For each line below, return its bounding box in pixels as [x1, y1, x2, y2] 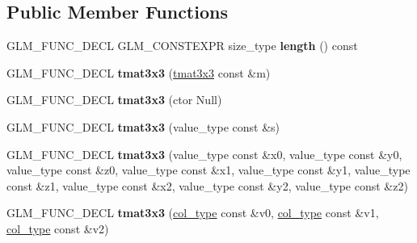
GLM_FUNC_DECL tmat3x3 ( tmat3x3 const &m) [6, 64, 271, 81]
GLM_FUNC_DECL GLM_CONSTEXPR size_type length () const [6, 37, 358, 54]
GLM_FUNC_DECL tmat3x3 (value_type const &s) [6, 118, 280, 135]
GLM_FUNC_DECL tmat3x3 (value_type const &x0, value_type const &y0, [6, 145, 402, 162]
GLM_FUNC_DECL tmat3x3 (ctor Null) [6, 91, 222, 108]
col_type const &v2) [6, 220, 109, 237]
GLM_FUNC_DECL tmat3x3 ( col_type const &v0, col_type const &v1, [6, 204, 379, 221]
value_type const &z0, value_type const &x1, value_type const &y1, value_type [6, 161, 411, 178]
